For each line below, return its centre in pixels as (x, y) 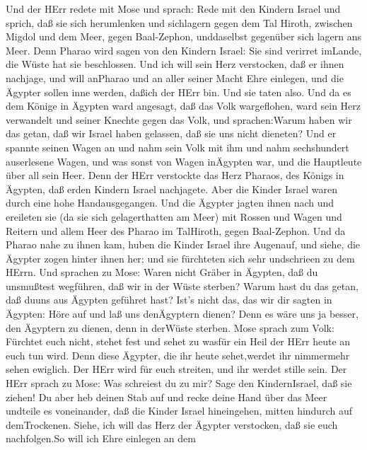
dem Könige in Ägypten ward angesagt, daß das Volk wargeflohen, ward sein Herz (183, 106)
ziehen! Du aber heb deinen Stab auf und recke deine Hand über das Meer (167, 397)
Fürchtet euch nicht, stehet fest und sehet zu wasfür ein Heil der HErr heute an (178, 341)
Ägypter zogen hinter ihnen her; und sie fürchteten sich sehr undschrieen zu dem (180, 258)
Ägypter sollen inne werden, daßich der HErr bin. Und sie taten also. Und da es (179, 92)
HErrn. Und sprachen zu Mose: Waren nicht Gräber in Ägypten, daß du (162, 272)
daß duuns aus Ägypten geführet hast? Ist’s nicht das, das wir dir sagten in (169, 300)
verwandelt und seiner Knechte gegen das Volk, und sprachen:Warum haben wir (179, 119)
